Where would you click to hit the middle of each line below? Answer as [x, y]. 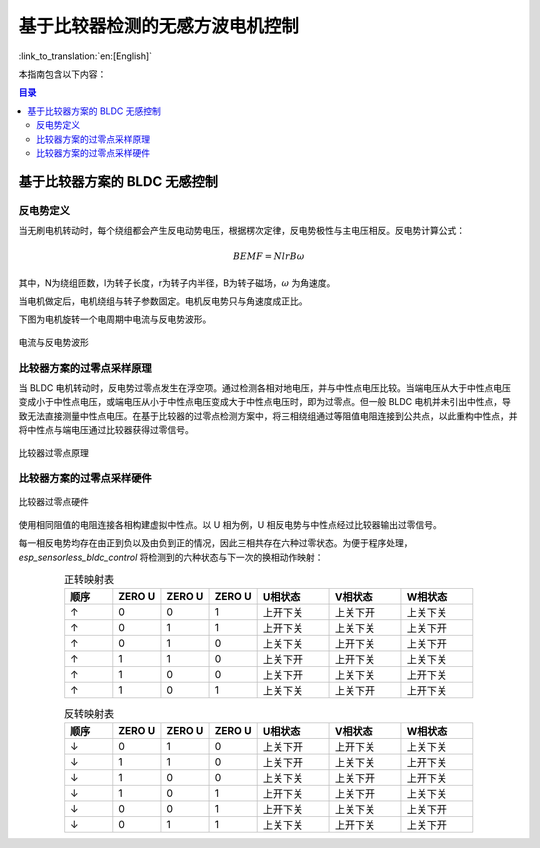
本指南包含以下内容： [62, 74]
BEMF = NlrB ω [268, 256]
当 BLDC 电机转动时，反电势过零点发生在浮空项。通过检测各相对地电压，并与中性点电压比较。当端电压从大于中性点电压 [265, 387]
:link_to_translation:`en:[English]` [85, 56]
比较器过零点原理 [53, 452]
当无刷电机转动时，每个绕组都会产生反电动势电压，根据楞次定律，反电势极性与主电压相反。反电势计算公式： [241, 231]
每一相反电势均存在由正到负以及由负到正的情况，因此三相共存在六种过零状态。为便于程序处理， [215, 543]
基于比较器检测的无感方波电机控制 [159, 26]
